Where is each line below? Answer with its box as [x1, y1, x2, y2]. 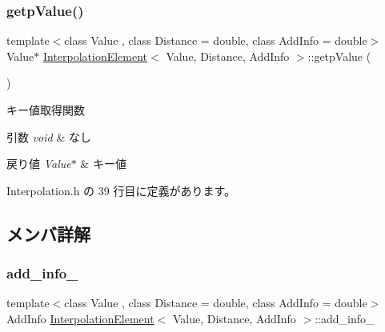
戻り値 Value [6, 155, 71, 172]
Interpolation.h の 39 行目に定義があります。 [6, 182, 236, 198]
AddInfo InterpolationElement [6, 310, 154, 326]
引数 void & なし [6, 128, 91, 145]
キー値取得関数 [6, 102, 85, 118]
